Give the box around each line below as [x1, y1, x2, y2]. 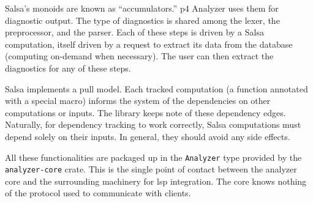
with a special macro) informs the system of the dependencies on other [5, 94, 271, 107]
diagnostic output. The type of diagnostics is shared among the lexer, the [5, 13, 280, 26]
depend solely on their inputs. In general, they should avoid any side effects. [5, 130, 290, 142]
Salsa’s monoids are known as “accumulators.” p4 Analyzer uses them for [5, 2, 279, 14]
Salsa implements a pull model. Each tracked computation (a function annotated [5, 82, 308, 95]
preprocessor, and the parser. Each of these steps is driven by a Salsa [5, 26, 264, 39]
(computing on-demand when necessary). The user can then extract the [5, 50, 274, 62]
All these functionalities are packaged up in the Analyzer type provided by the [5, 150, 302, 163]
